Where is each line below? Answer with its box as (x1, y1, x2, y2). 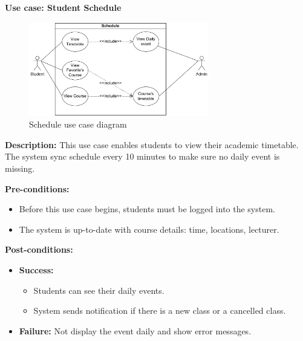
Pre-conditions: (5, 182, 70, 195)
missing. (5, 162, 35, 175)
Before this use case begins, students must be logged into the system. (19, 203, 275, 215)
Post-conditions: (5, 243, 73, 256)
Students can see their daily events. (33, 284, 165, 296)
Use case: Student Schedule (5, 1, 122, 13)
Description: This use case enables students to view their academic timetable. (5, 138, 299, 151)
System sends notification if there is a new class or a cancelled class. (33, 304, 286, 317)
